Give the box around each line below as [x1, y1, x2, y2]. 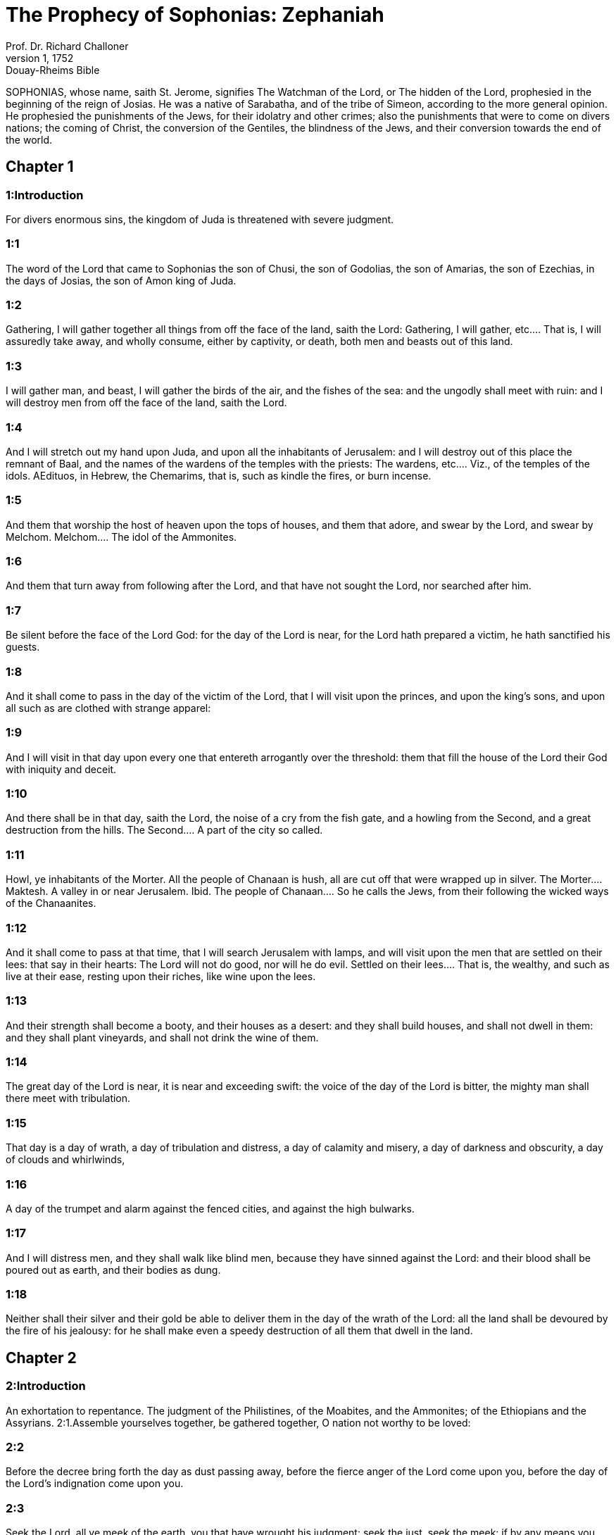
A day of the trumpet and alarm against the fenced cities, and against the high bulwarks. [6, 1202, 415, 1215]
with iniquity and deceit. [6, 763, 117, 775]
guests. [6, 641, 40, 653]
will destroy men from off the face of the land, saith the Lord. [6, 396, 287, 409]
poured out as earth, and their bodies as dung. [6, 1263, 221, 1276]
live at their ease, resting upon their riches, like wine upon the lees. [6, 970, 316, 982]
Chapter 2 [6, 1348, 77, 1367]
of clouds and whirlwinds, [6, 1153, 125, 1166]
